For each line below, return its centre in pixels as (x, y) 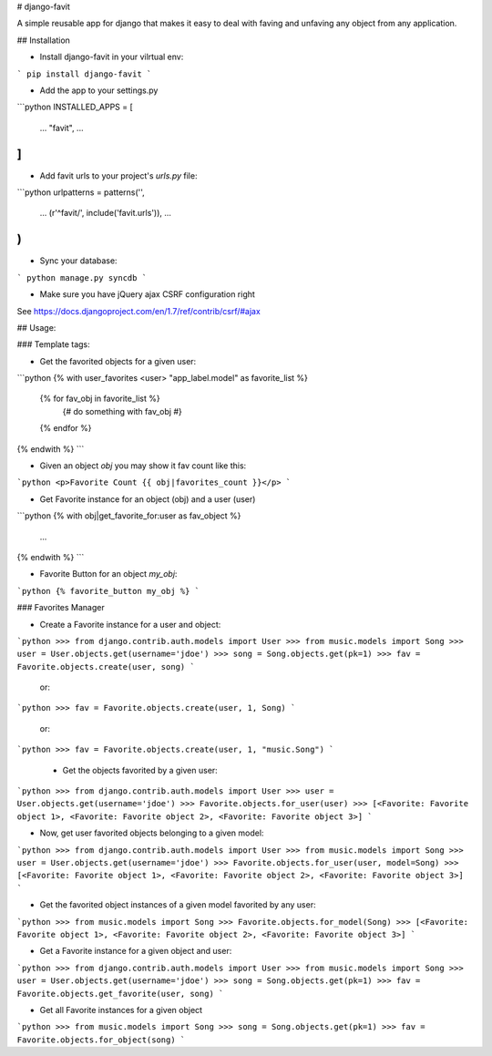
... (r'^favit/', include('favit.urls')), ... (106, 213)
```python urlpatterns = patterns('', (81, 192)
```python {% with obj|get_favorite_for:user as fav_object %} (129, 516)
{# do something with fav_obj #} (122, 411)
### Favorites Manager (61, 608)
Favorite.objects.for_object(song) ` (101, 1040)
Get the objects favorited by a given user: (140, 770)
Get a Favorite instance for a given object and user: (136, 951)
